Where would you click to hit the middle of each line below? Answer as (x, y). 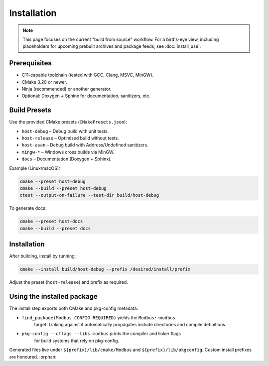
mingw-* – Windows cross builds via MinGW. (68, 152)
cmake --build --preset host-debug (63, 188)
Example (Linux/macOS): (35, 168)
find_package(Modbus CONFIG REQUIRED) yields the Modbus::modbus (99, 317)
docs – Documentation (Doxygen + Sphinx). (67, 159)
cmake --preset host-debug (53, 181)
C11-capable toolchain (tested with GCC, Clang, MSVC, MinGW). (88, 75)
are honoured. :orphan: (33, 357)
